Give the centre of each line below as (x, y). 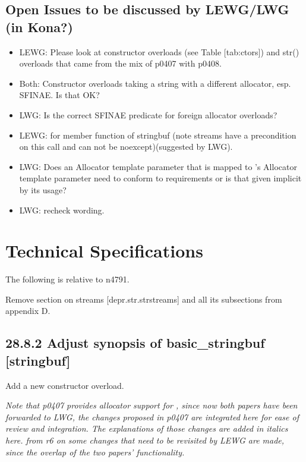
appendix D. (28, 311)
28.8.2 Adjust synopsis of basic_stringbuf (135, 343)
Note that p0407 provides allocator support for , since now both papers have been (152, 405)
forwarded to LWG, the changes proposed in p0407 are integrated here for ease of (152, 417)
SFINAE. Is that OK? (59, 95)
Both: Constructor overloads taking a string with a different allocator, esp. (155, 83)
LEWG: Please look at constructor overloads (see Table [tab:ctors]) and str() (159, 51)
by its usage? (43, 189)
